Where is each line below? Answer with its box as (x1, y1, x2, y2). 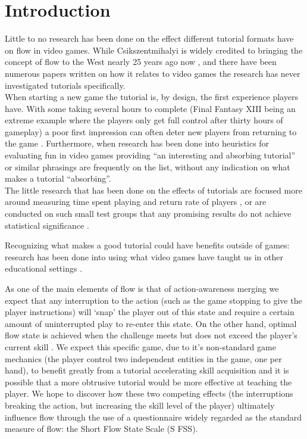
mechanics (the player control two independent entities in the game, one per (5, 352, 282, 365)
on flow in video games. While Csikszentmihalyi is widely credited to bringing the (5, 43, 303, 56)
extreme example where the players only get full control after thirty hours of (5, 114, 283, 126)
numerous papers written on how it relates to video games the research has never (5, 67, 300, 79)
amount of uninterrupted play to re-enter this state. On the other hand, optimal (5, 317, 297, 329)
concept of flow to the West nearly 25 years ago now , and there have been (5, 55, 277, 68)
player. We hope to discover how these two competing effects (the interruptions (5, 387, 293, 400)
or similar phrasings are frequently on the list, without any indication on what (5, 160, 290, 173)
